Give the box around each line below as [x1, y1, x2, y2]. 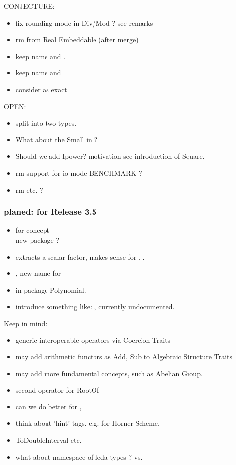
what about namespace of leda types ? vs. [15, 451, 142, 462]
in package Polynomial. [15, 284, 86, 295]
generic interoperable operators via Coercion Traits [15, 334, 171, 345]
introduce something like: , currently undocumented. [15, 301, 175, 312]
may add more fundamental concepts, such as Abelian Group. [15, 368, 203, 378]
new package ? [15, 234, 60, 245]
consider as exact [15, 84, 67, 94]
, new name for [15, 268, 61, 278]
